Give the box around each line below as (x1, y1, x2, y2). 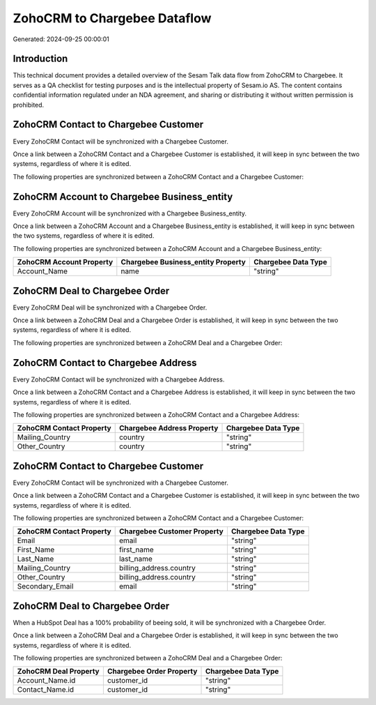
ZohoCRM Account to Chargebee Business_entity (13, 190, 233, 202)
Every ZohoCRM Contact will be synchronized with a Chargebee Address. (13, 375, 225, 384)
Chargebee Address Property (118, 423, 219, 433)
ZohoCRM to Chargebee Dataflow (13, 10, 212, 26)
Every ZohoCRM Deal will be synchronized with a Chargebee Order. (13, 303, 207, 312)
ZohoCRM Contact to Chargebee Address (13, 356, 198, 369)
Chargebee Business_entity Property (120, 257, 246, 267)
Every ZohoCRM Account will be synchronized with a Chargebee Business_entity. (13, 209, 247, 218)
